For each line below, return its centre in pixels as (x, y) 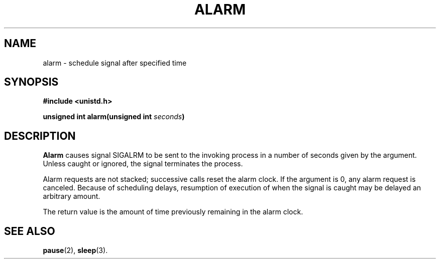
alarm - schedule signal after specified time (115, 63)
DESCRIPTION (40, 136)
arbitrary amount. (72, 196)
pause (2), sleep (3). (75, 250)
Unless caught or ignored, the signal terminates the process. (143, 164)
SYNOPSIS (31, 82)
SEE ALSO (30, 231)
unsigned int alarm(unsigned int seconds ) (114, 117)
